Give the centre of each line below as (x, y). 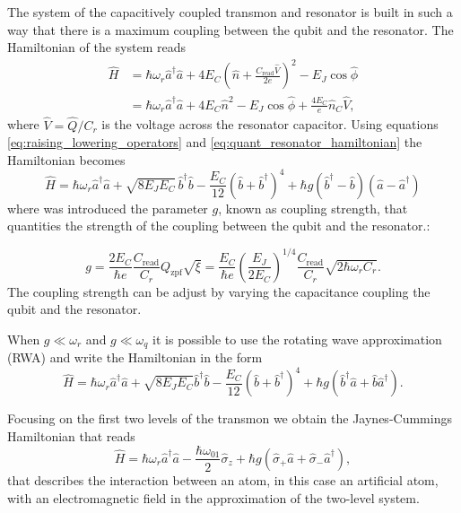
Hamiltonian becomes (66, 159)
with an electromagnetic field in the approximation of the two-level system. (213, 497)
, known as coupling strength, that (313, 208)
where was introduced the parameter (108, 208)
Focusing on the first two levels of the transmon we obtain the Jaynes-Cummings (230, 418)
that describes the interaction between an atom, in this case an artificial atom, (223, 479)
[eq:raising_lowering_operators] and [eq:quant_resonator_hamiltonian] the (215, 142)
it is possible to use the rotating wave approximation (297, 339)
